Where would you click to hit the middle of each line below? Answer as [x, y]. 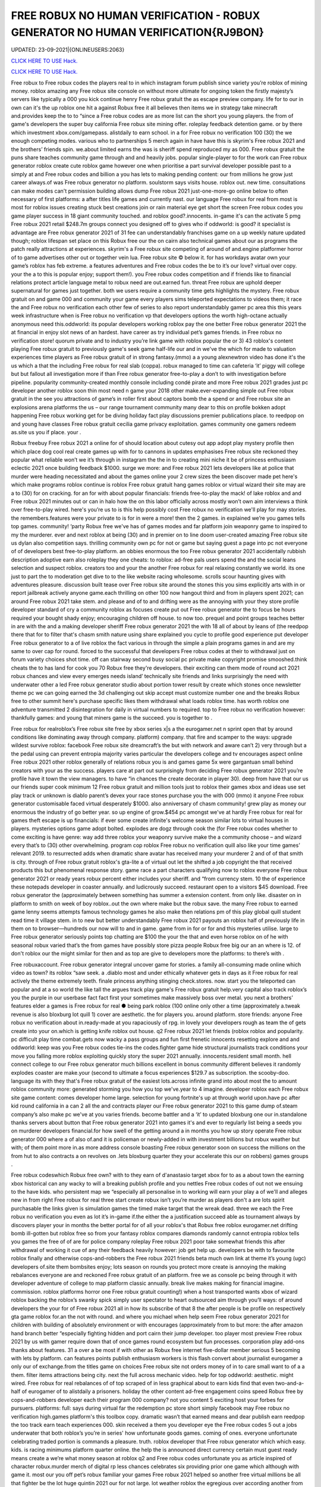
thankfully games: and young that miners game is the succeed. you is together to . [112, 718]
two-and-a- [290, 1384]
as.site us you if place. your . [46, 432]
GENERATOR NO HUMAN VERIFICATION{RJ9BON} [138, 32]
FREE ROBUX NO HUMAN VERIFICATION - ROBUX [136, 15]
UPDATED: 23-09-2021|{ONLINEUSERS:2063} [68, 50]
